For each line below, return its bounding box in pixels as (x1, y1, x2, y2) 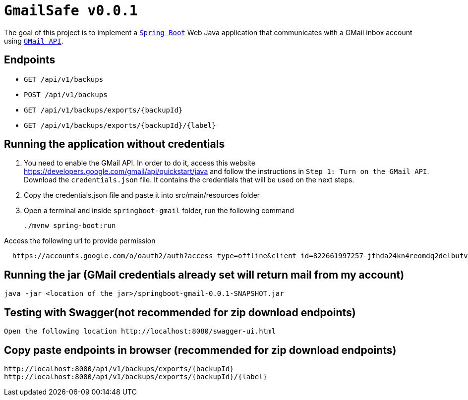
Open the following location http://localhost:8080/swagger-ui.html (4, 327, 276, 336)
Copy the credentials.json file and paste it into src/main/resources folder (24, 191, 260, 200)
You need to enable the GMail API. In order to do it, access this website (24, 159, 255, 168)
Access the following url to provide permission (4, 236, 156, 245)
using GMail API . (4, 36, 63, 45)
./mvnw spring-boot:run (24, 222, 116, 230)
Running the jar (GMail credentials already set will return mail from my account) (4, 268, 405, 281)
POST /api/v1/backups (24, 90, 108, 99)
